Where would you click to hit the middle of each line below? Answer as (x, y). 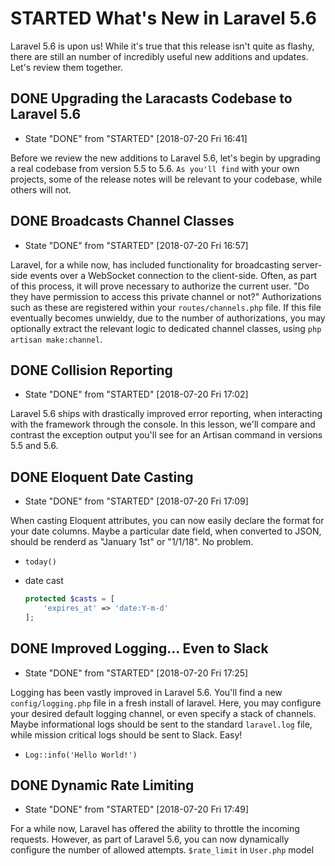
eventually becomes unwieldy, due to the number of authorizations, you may (168, 318)
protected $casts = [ (70, 599)
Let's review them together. (66, 67)
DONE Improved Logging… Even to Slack (139, 648)
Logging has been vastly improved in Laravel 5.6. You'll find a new (146, 692)
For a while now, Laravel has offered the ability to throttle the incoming (155, 829)
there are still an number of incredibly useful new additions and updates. (159, 56)
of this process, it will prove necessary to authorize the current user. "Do (160, 286)
